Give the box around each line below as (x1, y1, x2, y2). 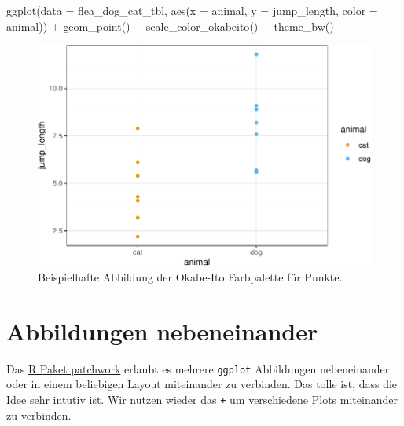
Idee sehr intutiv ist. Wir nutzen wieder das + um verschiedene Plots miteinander (6, 391, 398, 407)
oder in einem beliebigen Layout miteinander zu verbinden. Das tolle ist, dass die (6, 376, 398, 392)
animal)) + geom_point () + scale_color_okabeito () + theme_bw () (6, 17, 334, 34)
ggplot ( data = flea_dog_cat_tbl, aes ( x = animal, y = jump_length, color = (6, 2, 378, 18)
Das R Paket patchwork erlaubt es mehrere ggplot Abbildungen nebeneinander (6, 360, 390, 376)
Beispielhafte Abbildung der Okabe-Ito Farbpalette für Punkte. (38, 268, 343, 285)
